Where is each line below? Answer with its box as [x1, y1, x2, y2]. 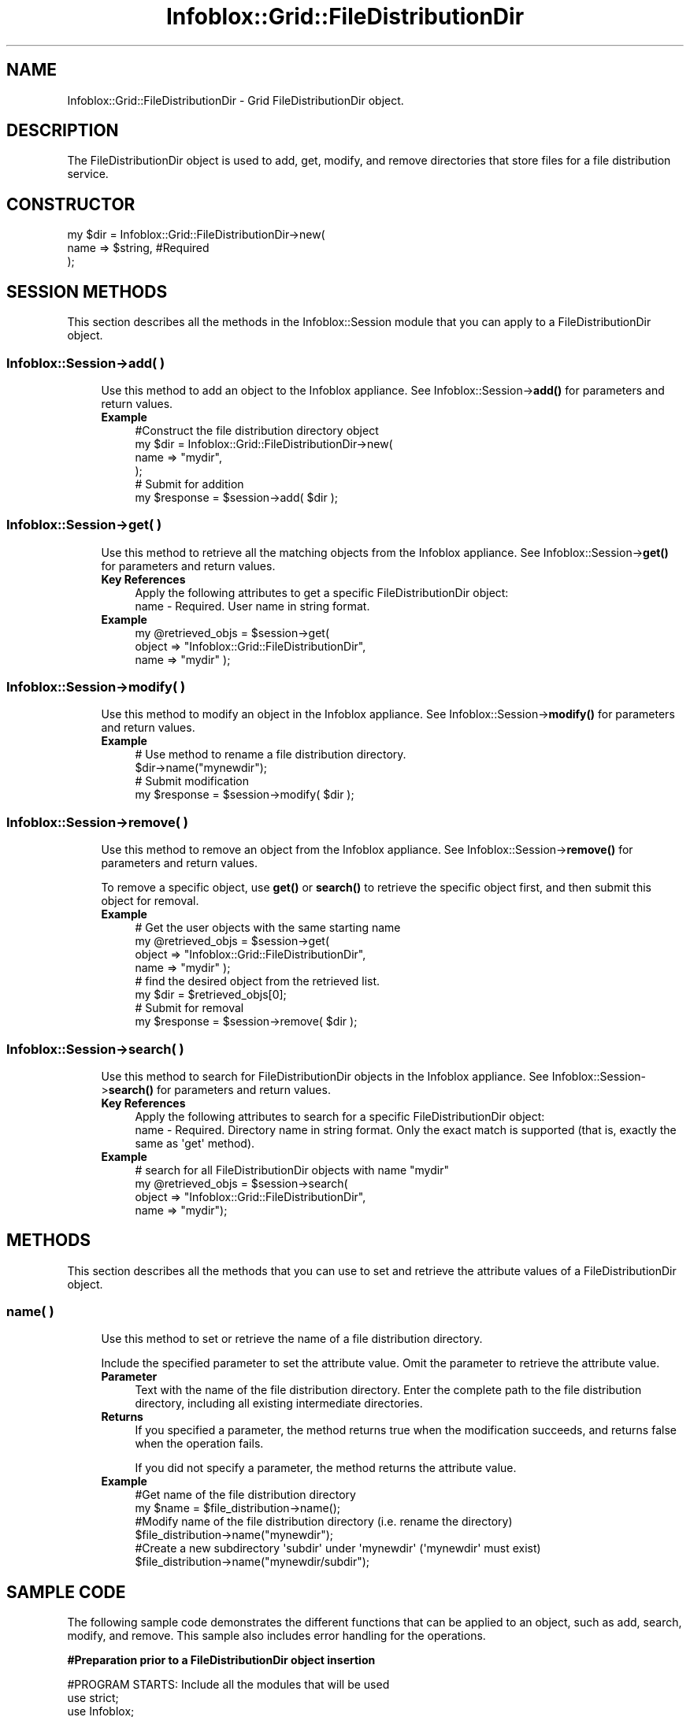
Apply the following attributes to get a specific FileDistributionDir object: [135, 585, 509, 599]
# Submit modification [135, 774, 250, 788]
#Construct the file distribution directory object [135, 423, 379, 437]
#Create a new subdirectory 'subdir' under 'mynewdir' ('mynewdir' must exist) [135, 1541, 541, 1556]
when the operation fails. [135, 1437, 264, 1451]
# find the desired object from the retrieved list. [135, 974, 380, 988]
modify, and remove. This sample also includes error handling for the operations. [67, 1629, 486, 1643]
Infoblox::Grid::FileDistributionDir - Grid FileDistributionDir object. [67, 93, 404, 107]
